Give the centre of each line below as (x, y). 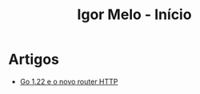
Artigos (34, 59)
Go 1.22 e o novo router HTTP (69, 81)
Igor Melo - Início (134, 15)
